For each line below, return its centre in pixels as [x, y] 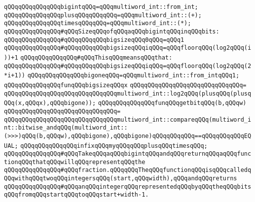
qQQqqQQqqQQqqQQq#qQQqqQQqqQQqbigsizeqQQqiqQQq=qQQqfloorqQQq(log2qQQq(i [128, 48]
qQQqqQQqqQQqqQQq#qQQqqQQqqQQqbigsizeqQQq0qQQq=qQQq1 [94, 40]
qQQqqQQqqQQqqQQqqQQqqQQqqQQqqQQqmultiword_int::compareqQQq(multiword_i [128, 119]
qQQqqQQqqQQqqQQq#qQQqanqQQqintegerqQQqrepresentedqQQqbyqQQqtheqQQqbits [128, 186]
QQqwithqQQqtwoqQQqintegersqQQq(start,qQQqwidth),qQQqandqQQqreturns [121, 179]
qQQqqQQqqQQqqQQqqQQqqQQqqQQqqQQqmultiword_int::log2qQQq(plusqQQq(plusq [128, 93]
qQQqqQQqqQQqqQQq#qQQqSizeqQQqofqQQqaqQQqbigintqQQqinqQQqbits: [112, 31]
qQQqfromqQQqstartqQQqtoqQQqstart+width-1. [76, 195]
